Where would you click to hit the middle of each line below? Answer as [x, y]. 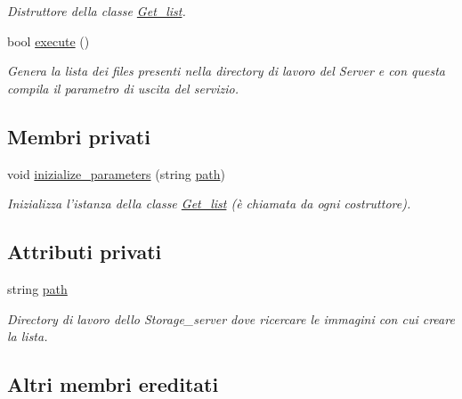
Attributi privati [85, 252]
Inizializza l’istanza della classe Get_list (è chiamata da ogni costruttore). [209, 204]
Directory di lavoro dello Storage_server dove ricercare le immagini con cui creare [231, 318]
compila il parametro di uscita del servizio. [123, 88]
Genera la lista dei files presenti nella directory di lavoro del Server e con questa [227, 71]
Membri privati [79, 136]
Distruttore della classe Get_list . [97, 11]
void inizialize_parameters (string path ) [116, 173]
